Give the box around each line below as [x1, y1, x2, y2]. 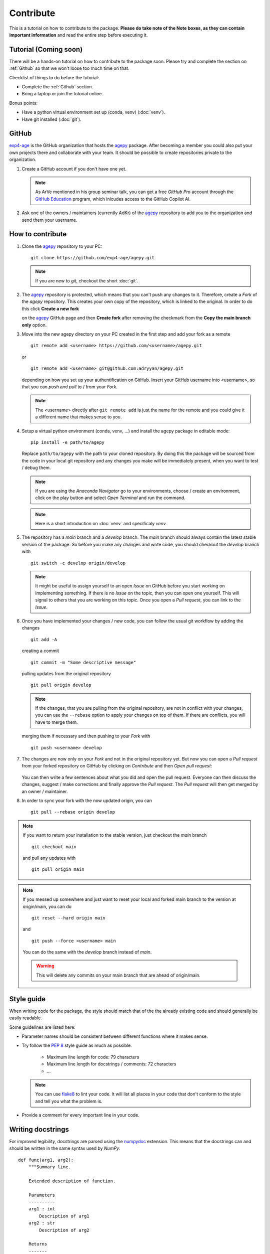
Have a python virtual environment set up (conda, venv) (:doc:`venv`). [21, 109, 165, 115]
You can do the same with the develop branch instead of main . [22, 949, 152, 955]
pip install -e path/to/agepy [30, 439, 105, 445]
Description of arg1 [39, 1213, 89, 1219]
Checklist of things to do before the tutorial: [9, 74, 99, 80]
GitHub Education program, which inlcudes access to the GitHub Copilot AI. [35, 196, 191, 202]
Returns [28, 1241, 47, 1247]
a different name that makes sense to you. [35, 414, 122, 420]
